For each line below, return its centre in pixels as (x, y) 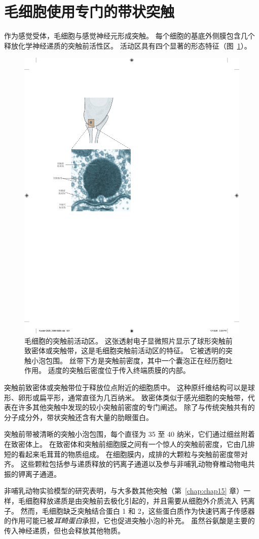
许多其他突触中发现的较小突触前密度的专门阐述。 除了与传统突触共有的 (136, 407)
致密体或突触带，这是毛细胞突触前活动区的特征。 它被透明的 (125, 350)
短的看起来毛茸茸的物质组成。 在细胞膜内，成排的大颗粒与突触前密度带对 (126, 454)
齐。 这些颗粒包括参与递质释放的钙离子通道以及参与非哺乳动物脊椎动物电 (126, 464)
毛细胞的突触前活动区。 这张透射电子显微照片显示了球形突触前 (128, 340)
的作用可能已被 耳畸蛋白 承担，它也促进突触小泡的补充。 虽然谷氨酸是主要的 (129, 521)
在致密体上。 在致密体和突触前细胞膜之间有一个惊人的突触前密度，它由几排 (129, 444)
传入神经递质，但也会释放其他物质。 (64, 530)
